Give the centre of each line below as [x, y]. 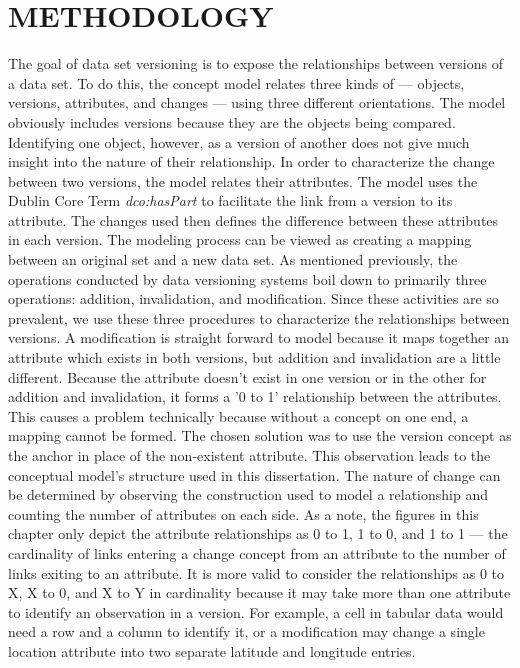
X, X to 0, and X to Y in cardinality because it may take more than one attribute [259, 592]
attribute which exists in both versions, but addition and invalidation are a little [254, 357]
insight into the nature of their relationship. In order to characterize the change [251, 161]
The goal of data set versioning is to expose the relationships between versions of [255, 63]
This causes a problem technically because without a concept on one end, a [238, 415]
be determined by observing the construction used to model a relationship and [248, 494]
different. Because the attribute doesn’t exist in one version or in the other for [247, 376]
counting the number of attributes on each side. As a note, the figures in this [243, 513]
